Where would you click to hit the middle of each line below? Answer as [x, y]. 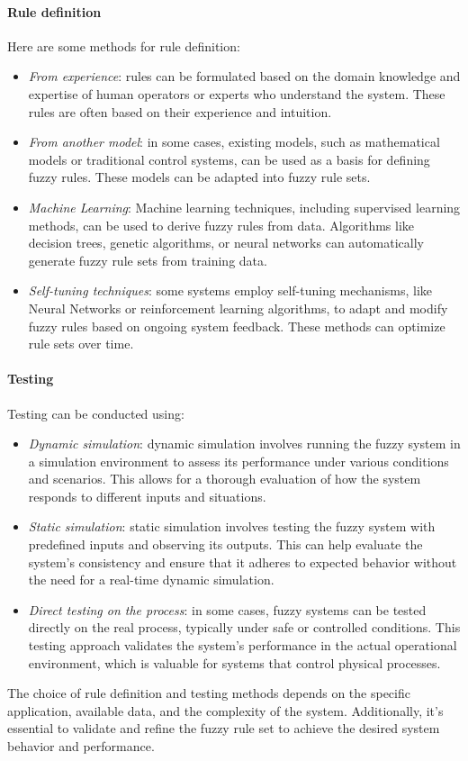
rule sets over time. [81, 344]
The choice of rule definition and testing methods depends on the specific [209, 693]
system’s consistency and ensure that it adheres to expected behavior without [243, 562]
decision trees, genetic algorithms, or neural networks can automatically [226, 243]
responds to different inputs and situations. [147, 496]
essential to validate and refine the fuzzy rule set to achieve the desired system [224, 728]
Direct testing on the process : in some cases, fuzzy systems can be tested [227, 609]
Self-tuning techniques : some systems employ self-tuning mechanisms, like [230, 290]
